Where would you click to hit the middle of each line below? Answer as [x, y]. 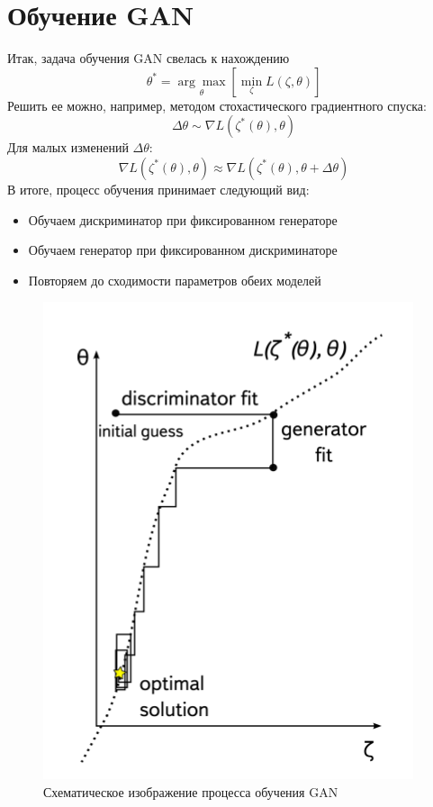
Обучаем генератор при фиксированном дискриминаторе [183, 250]
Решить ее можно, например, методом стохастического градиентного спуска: [217, 105]
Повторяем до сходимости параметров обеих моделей [175, 280]
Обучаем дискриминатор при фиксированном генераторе [183, 219]
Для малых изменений [68, 147]
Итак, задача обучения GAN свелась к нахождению [149, 58]
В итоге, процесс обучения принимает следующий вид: [158, 189]
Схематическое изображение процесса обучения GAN [191, 791]
